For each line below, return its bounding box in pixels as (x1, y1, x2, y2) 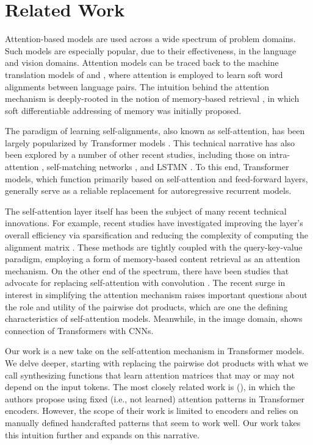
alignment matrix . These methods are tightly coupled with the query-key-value (5, 240, 303, 253)
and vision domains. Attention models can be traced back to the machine (5, 56, 279, 69)
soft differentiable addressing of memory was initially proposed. (5, 104, 242, 116)
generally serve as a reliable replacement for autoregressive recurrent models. (5, 184, 292, 197)
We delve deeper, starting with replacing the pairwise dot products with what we (5, 356, 309, 369)
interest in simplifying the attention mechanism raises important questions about (5, 288, 308, 301)
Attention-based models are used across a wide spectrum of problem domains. (5, 32, 296, 45)
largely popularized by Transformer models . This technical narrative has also (5, 136, 295, 149)
